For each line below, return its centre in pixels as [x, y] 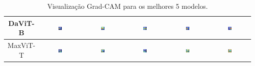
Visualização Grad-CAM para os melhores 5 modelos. [127, 6]
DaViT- [22, 23]
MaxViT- [21, 45]
